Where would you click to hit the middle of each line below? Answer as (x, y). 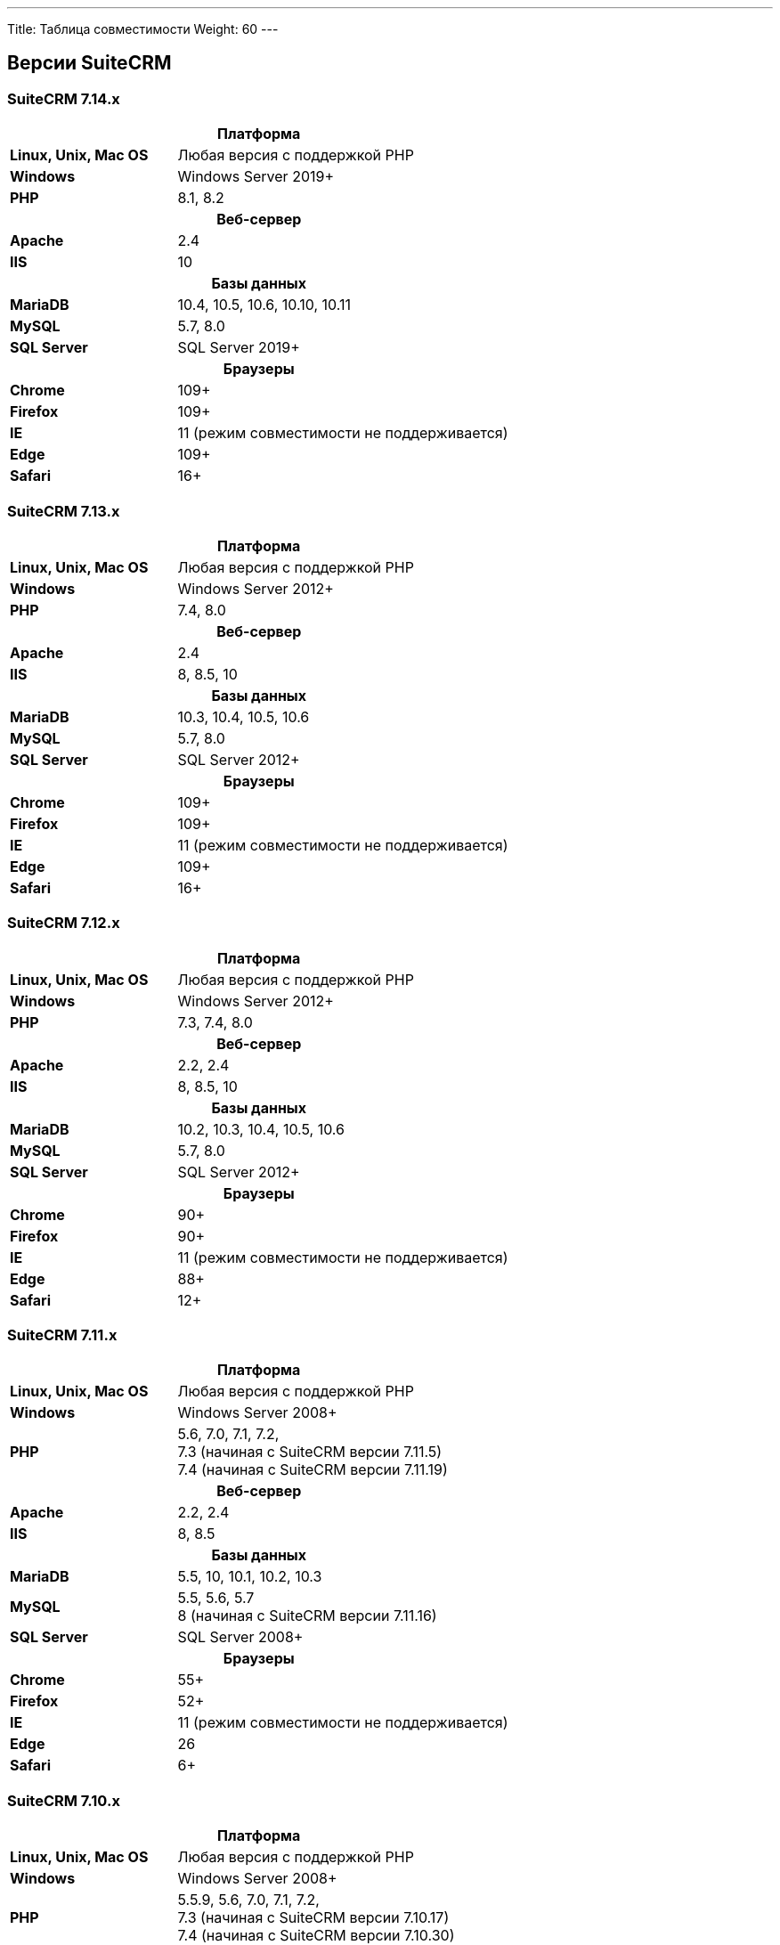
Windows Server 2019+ (256, 177)
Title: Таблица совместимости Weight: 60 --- (143, 29)
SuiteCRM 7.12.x (64, 923)
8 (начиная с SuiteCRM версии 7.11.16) (307, 1616)
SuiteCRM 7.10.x (64, 1800)
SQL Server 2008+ (240, 1637)
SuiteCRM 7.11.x (62, 1335)
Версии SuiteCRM (89, 63)
